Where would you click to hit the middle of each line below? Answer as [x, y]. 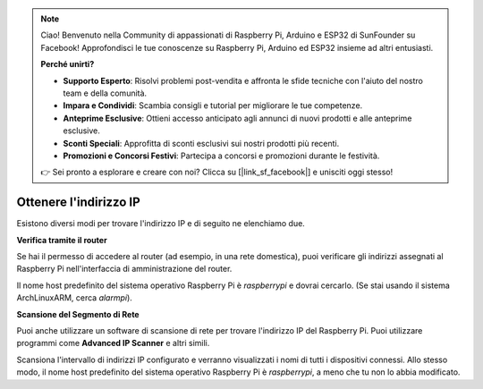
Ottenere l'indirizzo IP [78, 203]
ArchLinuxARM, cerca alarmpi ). [75, 298]
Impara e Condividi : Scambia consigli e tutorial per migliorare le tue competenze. [213, 106]
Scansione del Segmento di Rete [78, 314]
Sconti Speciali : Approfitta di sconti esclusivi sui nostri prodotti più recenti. [201, 143]
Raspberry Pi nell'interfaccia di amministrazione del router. [124, 269]
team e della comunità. [105, 93]
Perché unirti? [68, 64]
